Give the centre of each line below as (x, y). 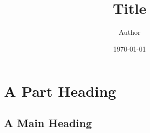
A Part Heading (60, 91)
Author (130, 32)
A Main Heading (48, 122)
